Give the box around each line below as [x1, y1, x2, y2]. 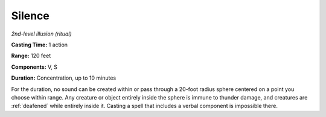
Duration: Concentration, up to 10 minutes [11, 74, 117, 81]
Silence [11, 9, 50, 22]
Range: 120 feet [11, 52, 51, 60]
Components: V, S [11, 63, 57, 71]
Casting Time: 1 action [11, 41, 68, 48]
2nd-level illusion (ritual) [11, 30, 72, 37]
